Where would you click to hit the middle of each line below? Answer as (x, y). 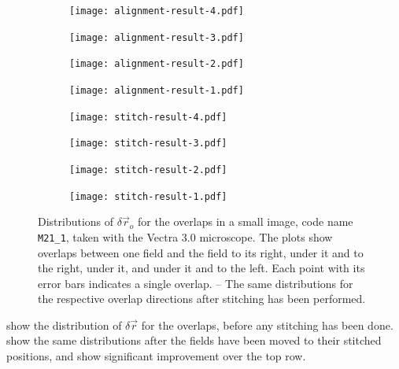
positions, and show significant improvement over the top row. (156, 356)
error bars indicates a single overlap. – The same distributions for (196, 283)
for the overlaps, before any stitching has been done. (267, 325)
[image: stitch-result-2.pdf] (148, 170)
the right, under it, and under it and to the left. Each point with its (201, 268)
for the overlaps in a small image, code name (245, 221)
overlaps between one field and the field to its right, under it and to (201, 252)
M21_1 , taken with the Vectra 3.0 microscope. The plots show (185, 236)
